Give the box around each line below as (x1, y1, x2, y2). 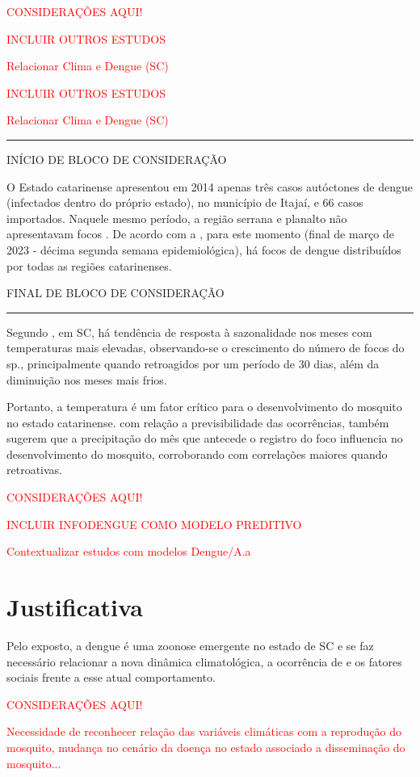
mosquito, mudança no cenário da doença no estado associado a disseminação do (6, 738, 405, 755)
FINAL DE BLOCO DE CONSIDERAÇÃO (6, 284, 225, 301)
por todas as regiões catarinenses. (6, 257, 172, 274)
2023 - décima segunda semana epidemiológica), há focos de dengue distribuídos (6, 241, 401, 258)
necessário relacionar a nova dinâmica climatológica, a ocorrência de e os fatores (6, 653, 402, 670)
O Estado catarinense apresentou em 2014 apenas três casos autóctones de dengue (6, 178, 413, 195)
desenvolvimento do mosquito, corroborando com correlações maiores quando (6, 445, 388, 462)
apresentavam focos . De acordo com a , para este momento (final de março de (6, 225, 394, 242)
